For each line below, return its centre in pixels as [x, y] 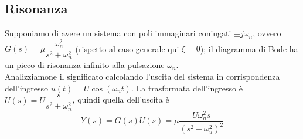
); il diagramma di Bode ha [249, 48]
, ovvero [267, 33]
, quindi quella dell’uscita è [121, 99]
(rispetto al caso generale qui [127, 48]
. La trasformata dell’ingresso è [187, 88]
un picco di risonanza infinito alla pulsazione [85, 65]
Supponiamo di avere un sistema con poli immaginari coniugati [118, 33]
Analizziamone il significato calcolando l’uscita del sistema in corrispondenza [142, 76]
